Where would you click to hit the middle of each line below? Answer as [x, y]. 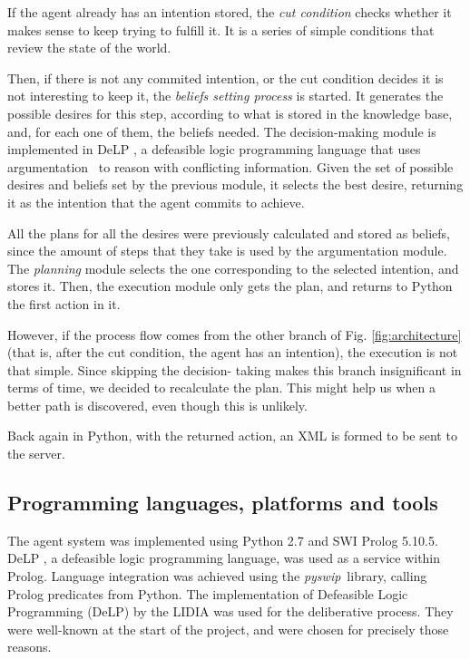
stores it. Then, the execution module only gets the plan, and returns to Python [230, 286]
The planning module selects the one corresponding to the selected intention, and [233, 268]
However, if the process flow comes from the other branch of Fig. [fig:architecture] [235, 334]
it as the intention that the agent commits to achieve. [156, 202]
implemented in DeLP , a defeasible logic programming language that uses [214, 149]
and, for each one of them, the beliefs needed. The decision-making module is [222, 131]
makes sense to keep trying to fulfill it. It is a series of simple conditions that [221, 29]
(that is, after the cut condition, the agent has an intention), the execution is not [233, 352]
